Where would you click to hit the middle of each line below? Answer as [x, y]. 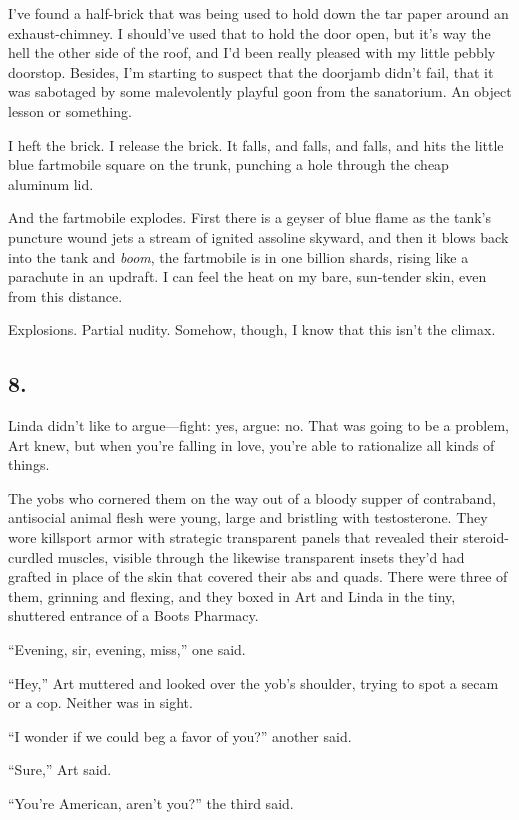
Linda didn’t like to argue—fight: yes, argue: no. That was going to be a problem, [258, 425]
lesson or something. [70, 110]
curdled [31, 556]
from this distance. [65, 295]
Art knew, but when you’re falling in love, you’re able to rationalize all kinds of [251, 444]
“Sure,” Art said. [60, 769]
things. [29, 464]
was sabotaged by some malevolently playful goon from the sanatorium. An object [260, 91]
